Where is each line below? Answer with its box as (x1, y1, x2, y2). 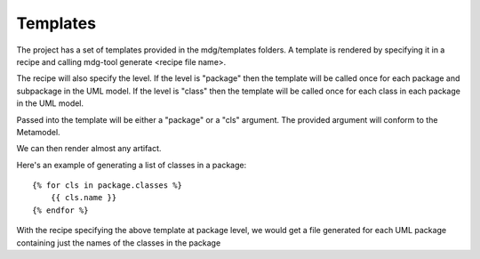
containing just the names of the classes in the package (16, 237, 221, 248)
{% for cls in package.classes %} (32, 181, 182, 190)
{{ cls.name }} (50, 192, 117, 203)
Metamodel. (16, 126, 61, 137)
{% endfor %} (32, 205, 89, 215)
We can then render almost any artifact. (16, 143, 162, 154)
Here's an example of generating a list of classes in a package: (16, 159, 247, 170)
